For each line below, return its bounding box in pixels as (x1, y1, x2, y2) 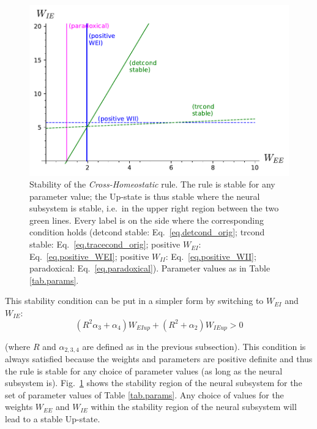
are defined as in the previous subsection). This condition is (82, 340, 306, 352)
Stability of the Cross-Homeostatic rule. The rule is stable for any (29, 178, 275, 191)
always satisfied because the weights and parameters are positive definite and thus (5, 352, 313, 365)
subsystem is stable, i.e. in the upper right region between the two (29, 202, 279, 214)
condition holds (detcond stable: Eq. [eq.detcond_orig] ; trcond (29, 226, 265, 238)
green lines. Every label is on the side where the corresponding (29, 213, 264, 226)
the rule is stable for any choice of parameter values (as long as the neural (5, 364, 283, 377)
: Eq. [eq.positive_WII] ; (165, 249, 256, 262)
